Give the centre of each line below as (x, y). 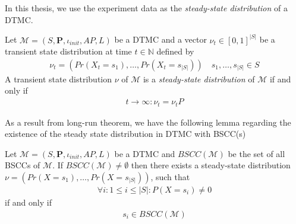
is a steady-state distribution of (199, 79)
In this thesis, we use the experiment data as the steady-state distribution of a (146, 8)
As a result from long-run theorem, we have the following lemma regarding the (148, 122)
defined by (175, 51)
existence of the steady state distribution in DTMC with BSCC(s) (125, 134)
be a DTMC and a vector (160, 39)
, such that (170, 176)
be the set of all (256, 153)
